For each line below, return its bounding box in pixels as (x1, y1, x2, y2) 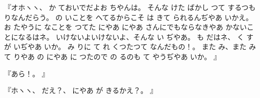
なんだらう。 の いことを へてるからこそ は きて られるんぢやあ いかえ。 (11, 12, 253, 22)
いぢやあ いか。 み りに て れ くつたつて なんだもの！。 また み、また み (13, 41, 256, 52)
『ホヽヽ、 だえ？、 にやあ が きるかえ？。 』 (4, 85, 158, 95)
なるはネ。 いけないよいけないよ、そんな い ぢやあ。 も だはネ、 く (18, 31, 244, 42)
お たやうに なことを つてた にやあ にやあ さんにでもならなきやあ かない (4, 22, 247, 32)
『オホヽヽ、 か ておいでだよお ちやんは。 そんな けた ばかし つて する (4, 2, 242, 12)
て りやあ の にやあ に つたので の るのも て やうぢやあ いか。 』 (4, 51, 221, 61)
